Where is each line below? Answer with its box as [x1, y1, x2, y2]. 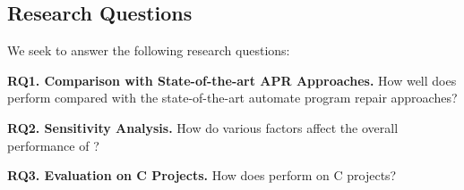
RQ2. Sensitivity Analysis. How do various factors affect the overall [7, 118, 399, 136]
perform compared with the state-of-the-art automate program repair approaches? [7, 88, 458, 107]
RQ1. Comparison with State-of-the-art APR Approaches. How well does [7, 70, 457, 89]
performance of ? [7, 136, 99, 154]
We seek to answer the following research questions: [7, 41, 290, 60]
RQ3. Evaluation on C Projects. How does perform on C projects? [7, 166, 397, 185]
